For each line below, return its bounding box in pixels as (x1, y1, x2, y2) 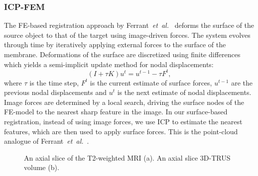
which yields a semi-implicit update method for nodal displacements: (4, 59, 214, 69)
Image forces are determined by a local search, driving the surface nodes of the (4, 96, 244, 107)
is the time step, (29, 77, 79, 88)
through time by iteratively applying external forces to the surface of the (4, 39, 226, 50)
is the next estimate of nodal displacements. (117, 87, 252, 97)
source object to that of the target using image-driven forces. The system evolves (4, 29, 251, 40)
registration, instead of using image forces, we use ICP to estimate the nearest (4, 116, 243, 127)
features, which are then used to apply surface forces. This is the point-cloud (4, 126, 238, 136)
